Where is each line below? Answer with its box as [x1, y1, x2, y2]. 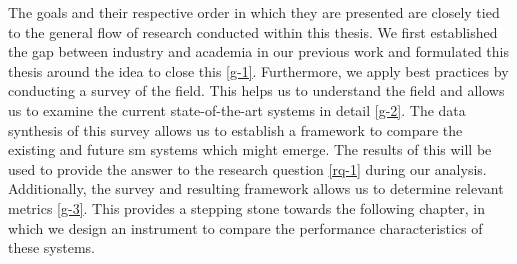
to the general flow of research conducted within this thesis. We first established [8, 21, 498, 42]
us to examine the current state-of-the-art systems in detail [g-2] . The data [8, 99, 466, 120]
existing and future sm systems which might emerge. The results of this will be [8, 139, 492, 160]
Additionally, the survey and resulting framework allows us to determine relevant [8, 178, 504, 199]
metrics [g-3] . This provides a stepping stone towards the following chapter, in [8, 197, 486, 218]
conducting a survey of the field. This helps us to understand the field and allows [8, 80, 505, 101]
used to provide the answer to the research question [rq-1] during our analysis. [8, 158, 487, 179]
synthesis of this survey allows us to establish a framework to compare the [8, 119, 463, 140]
